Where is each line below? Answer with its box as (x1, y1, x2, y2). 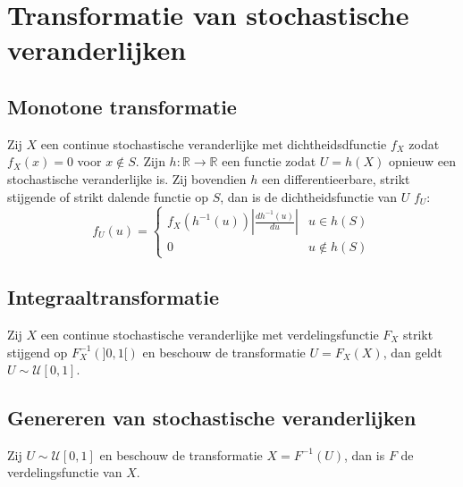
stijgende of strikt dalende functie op (7, 187, 208, 206)
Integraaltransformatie (7, 283, 220, 311)
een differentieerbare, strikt (261, 169, 410, 188)
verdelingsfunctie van (7, 463, 122, 482)
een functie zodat (222, 152, 316, 171)
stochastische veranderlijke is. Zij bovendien (7, 169, 247, 188)
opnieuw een (388, 152, 456, 171)
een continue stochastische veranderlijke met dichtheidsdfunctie (40, 134, 387, 153)
